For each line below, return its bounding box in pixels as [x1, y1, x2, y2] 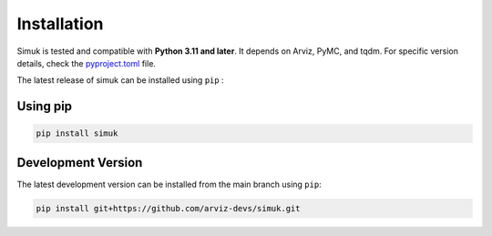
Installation [16, 14, 104, 34]
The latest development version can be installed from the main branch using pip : [16, 179, 323, 190]
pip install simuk [36, 128, 118, 139]
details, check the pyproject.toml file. [16, 57, 157, 68]
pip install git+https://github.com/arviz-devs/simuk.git [36, 203, 301, 213]
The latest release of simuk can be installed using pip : [16, 75, 224, 86]
